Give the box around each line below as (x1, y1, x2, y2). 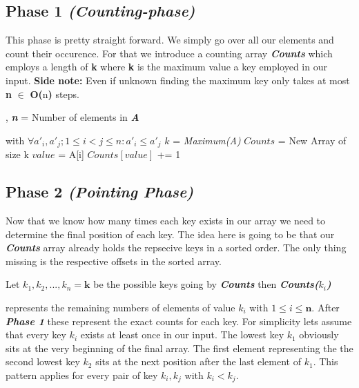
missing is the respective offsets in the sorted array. (6, 253, 222, 268)
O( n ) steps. (30, 86, 79, 101)
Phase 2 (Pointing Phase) (6, 181, 194, 202)
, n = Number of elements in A (6, 110, 139, 124)
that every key (6, 327, 66, 342)
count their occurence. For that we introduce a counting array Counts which (6, 46, 333, 60)
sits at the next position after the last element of (95, 354, 301, 369)
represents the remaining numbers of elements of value (6, 300, 235, 314)
